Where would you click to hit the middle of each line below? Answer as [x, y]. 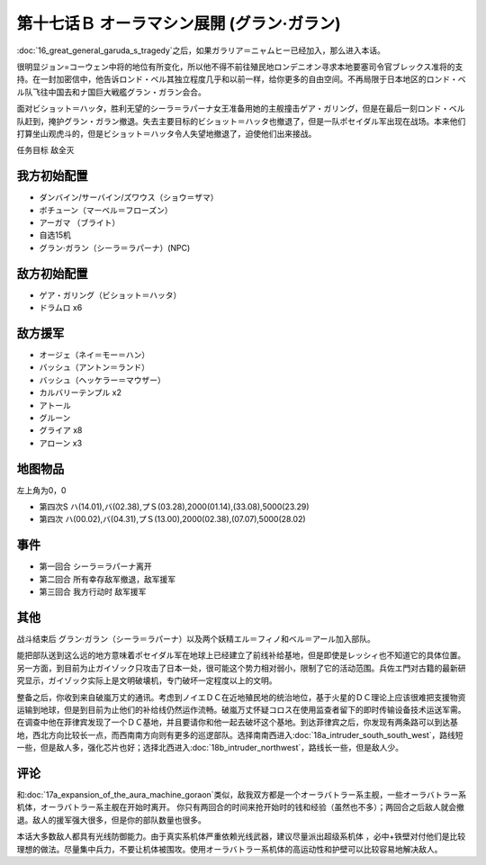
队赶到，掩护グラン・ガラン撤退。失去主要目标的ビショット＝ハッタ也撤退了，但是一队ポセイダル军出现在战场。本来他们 [241, 121]
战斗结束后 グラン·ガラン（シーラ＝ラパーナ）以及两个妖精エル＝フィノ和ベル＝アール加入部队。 [196, 638]
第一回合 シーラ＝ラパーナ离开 [95, 566]
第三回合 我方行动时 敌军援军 [93, 592]
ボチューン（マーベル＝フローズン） [106, 210]
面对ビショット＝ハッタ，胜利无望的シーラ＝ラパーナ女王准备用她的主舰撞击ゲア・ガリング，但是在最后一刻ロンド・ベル [241, 109]
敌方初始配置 [52, 273]
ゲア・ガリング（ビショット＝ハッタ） [110, 295]
